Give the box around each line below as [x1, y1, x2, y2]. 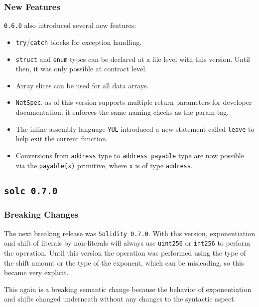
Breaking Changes [4, 208, 79, 221]
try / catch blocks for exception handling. [15, 36, 142, 47]
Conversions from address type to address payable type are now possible [15, 150, 244, 160]
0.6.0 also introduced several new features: [4, 20, 136, 30]
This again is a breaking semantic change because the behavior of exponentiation [4, 284, 252, 294]
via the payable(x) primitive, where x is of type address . [15, 160, 193, 170]
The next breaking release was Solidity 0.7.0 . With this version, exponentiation [4, 228, 255, 238]
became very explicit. [4, 267, 69, 278]
